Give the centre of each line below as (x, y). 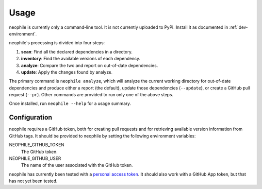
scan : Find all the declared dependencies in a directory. (77, 52)
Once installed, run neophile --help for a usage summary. (70, 103)
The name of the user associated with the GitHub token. (77, 165)
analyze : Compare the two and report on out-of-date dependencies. (90, 65)
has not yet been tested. (33, 181)
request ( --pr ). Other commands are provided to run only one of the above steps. (91, 95)
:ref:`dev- (238, 27)
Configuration (31, 117)
